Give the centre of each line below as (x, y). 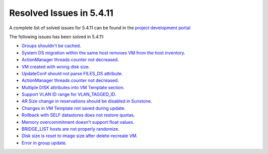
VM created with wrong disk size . (56, 66)
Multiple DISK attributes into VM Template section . (73, 87)
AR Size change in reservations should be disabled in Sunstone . (87, 101)
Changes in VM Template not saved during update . (74, 108)
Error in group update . (44, 143)
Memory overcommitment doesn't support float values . (78, 122)
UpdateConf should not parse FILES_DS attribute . (72, 73)
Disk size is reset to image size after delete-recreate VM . (80, 136)
